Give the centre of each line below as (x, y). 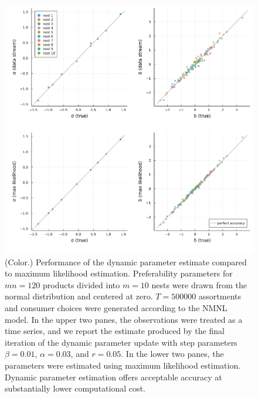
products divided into (82, 284)
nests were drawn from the (199, 284)
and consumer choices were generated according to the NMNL (116, 307)
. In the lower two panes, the (172, 354)
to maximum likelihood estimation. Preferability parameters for (119, 273)
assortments (220, 296)
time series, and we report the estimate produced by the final (115, 331)
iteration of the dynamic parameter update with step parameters (121, 342)
